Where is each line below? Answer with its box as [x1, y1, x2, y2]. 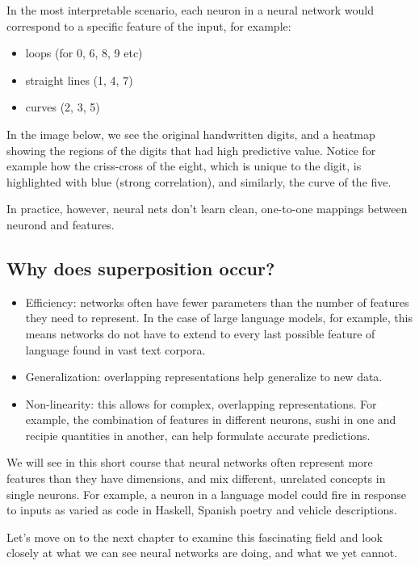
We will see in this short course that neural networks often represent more [6, 454, 373, 471]
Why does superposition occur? [6, 255, 275, 280]
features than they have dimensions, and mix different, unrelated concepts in [6, 470, 386, 487]
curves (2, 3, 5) [25, 99, 100, 115]
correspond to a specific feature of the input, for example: [6, 17, 291, 34]
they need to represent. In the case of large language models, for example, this [25, 309, 413, 326]
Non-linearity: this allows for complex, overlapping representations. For [25, 395, 377, 412]
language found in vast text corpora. [25, 341, 206, 358]
